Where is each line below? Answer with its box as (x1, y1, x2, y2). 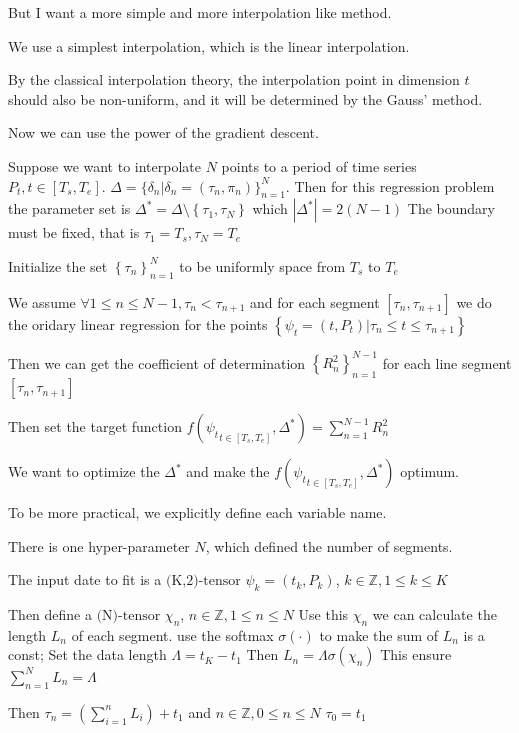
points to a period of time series (221, 155, 417, 176)
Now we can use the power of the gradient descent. (8, 122, 319, 143)
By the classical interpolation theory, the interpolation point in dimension (8, 69, 460, 90)
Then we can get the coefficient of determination (8, 352, 306, 373)
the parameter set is (8, 198, 131, 219)
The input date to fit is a (8, 569, 162, 590)
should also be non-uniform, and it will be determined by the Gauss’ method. (8, 88, 483, 109)
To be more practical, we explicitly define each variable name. (8, 502, 387, 523)
